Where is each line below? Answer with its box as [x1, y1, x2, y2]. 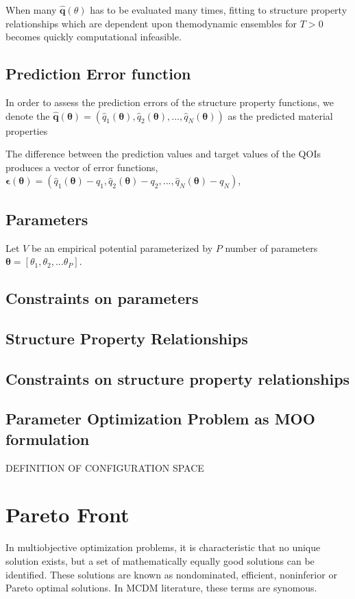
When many [5, 3, 57, 16]
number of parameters [225, 240, 318, 255]
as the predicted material [228, 108, 333, 123]
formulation [5, 428, 90, 449]
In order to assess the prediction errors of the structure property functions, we [5, 94, 334, 109]
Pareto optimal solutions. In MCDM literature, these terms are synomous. [5, 581, 317, 595]
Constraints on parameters [5, 288, 199, 309]
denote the [5, 108, 50, 123]
